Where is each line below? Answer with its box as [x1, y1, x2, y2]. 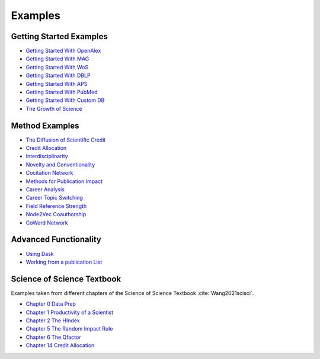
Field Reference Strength [25, 202, 87, 210]
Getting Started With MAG [25, 55, 89, 62]
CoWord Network [25, 219, 68, 226]
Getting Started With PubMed [25, 89, 98, 96]
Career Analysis [25, 186, 65, 193]
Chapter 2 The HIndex [25, 317, 80, 324]
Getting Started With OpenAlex [25, 47, 101, 55]
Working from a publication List [25, 258, 103, 265]
